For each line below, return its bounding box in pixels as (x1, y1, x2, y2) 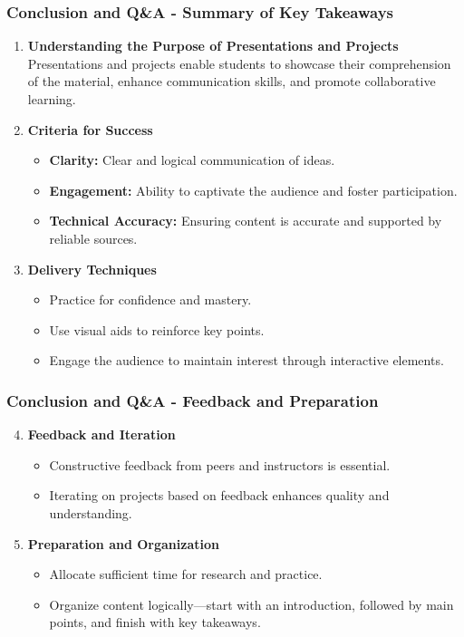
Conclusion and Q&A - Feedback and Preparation (6, 389, 379, 411)
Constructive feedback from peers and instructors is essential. (49, 455, 391, 474)
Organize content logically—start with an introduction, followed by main (49, 594, 454, 613)
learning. (27, 90, 76, 108)
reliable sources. (49, 228, 138, 247)
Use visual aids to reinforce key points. (49, 320, 265, 339)
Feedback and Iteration (27, 425, 176, 444)
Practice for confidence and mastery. (49, 290, 252, 309)
